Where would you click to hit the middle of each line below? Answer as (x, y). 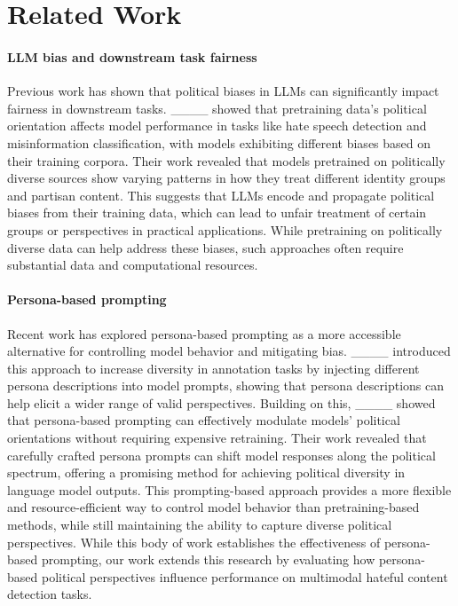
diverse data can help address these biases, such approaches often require (205, 247)
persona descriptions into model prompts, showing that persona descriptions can (225, 386)
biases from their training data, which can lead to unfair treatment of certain (217, 212)
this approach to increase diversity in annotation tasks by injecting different (213, 368)
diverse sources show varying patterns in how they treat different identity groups (226, 178)
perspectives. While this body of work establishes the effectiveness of (194, 542)
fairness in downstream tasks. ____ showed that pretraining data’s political (217, 108)
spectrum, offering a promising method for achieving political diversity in (206, 472)
